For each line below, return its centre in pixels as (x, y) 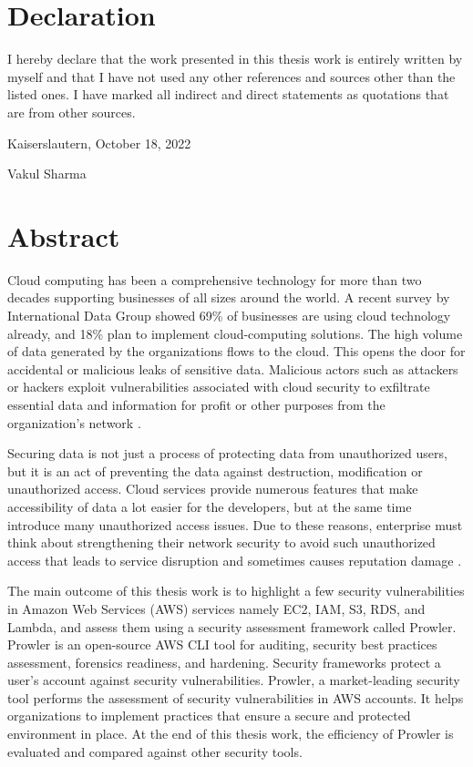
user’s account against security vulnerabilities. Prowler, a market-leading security (234, 680)
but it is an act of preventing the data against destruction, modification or (215, 470)
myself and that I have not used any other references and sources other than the (231, 76)
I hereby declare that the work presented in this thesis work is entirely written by (235, 59)
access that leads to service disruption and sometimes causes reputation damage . (235, 560)
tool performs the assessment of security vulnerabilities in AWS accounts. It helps (236, 697)
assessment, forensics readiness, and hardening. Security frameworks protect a (224, 662)
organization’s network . (74, 422)
